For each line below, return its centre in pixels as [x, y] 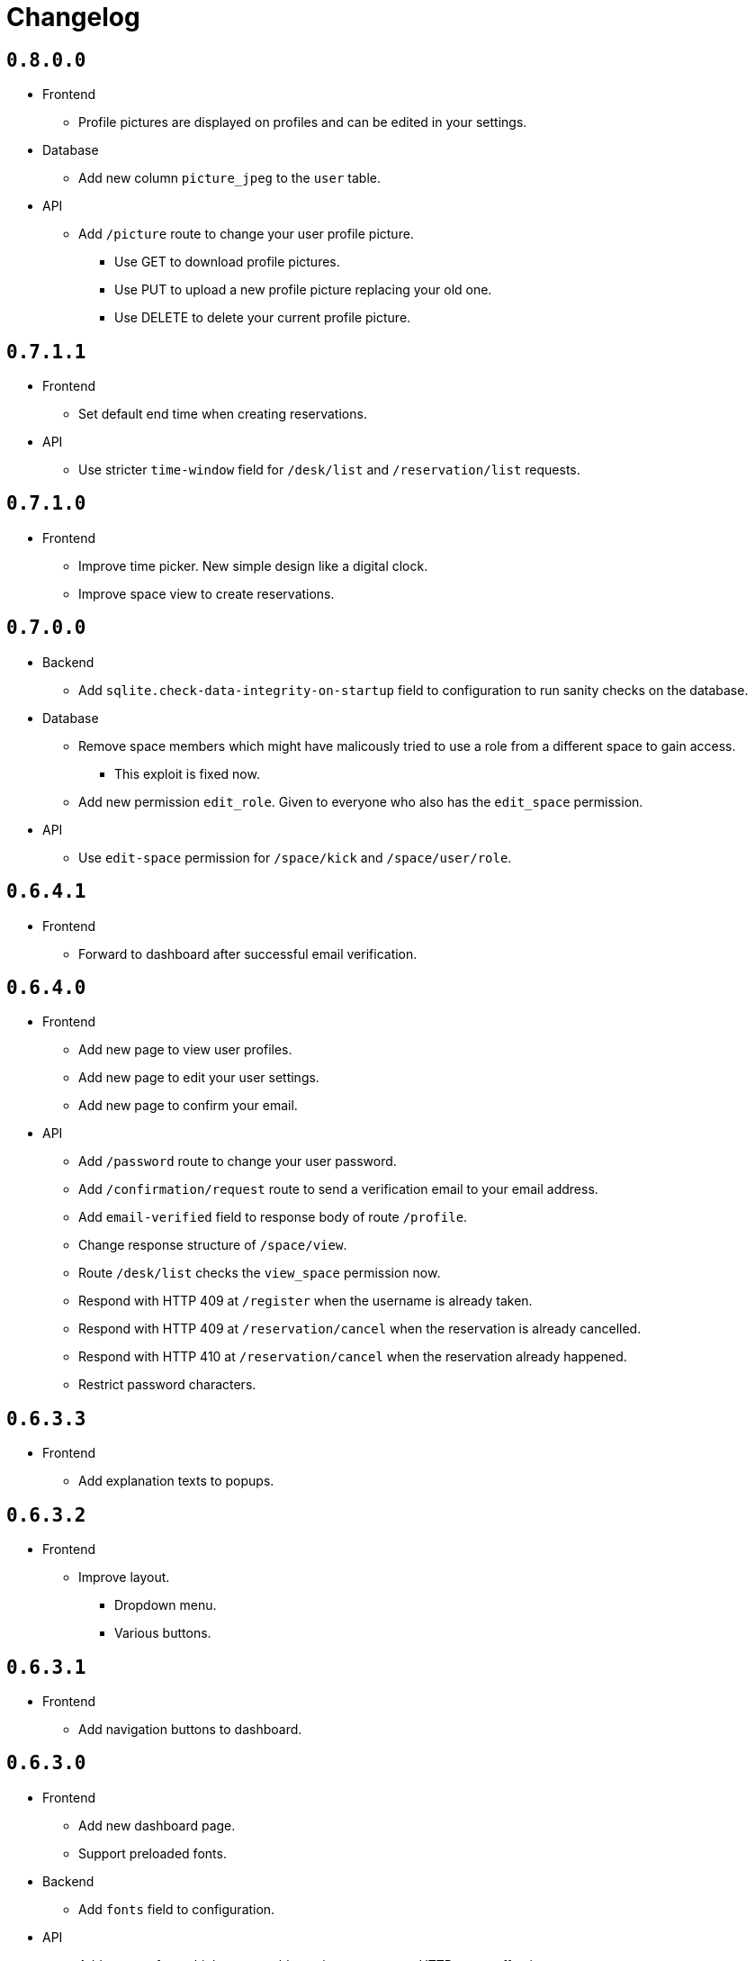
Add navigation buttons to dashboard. [190, 1729]
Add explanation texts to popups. [176, 1481]
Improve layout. [124, 1577]
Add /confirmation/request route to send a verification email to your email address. [338, 1189]
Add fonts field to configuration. [177, 1909]
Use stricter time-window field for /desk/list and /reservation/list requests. [329, 470]
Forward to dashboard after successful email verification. [248, 953]
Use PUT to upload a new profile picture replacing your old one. [303, 290]
